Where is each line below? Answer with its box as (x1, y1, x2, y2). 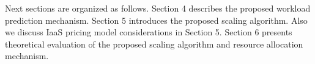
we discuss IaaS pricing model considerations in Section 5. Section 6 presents (5, 26, 292, 38)
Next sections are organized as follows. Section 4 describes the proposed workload (5, 2, 311, 14)
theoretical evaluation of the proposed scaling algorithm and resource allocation (5, 37, 303, 50)
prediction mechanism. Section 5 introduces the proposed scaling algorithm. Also (5, 13, 308, 26)
